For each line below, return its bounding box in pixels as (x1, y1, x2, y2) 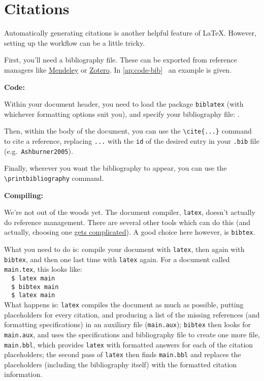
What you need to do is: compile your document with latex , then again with (4, 244, 245, 255)
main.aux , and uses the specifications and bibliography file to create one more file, (4, 329, 260, 339)
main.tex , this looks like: (4, 264, 82, 274)
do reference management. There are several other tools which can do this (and (4, 216, 250, 227)
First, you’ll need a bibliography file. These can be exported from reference (4, 54, 237, 65)
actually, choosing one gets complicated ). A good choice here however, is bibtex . (4, 227, 255, 237)
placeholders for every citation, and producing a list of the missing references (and (4, 309, 260, 320)
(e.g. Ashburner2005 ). (4, 145, 73, 156)
